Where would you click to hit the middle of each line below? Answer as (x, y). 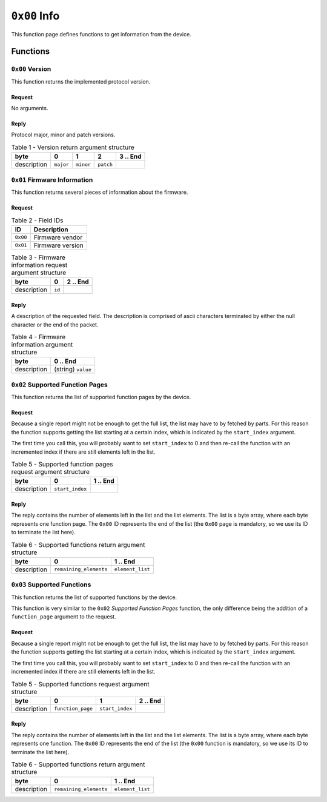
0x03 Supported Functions (51, 585)
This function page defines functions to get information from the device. (101, 34)
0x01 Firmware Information (52, 180)
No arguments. (30, 108)
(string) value (73, 370)
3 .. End (130, 156)
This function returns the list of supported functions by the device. (94, 597)
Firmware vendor (58, 237)
